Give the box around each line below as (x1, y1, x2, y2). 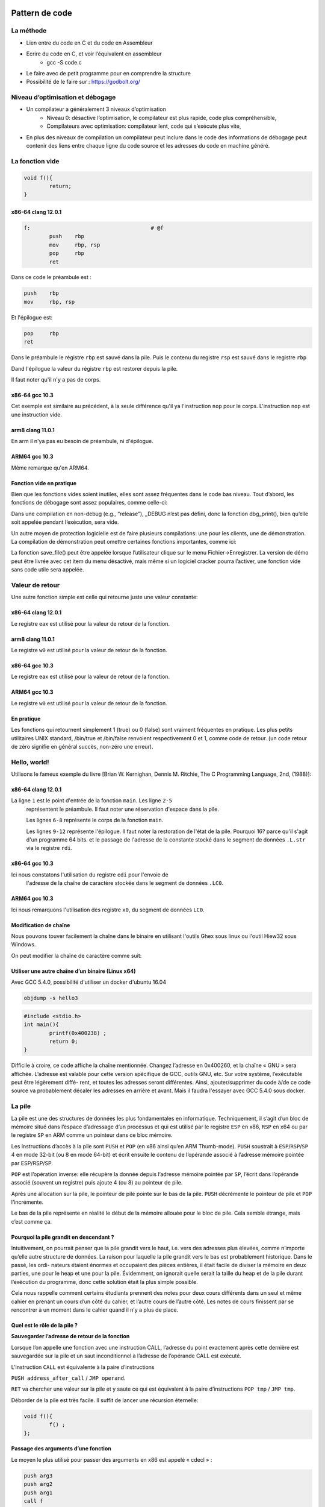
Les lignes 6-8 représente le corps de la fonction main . (26, 817, 164, 824)
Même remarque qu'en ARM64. (11, 464, 90, 471)
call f (23, 1498, 43, 1505)
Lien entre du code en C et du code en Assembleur (26, 39, 153, 46)
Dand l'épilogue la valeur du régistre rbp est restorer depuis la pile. (11, 365, 178, 372)
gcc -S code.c (46, 58, 82, 66)
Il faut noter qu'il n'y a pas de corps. (11, 376, 101, 383)
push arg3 (23, 1472, 53, 1479)
